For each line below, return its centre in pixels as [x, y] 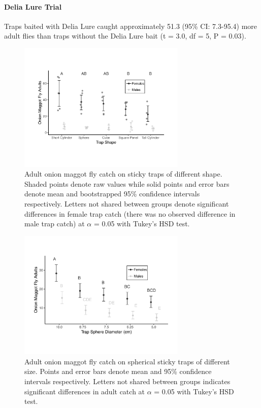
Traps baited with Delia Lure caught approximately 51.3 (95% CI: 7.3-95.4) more [131, 26]
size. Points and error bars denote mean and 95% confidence [118, 371]
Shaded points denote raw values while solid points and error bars [127, 183]
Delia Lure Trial [33, 6]
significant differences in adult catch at [85, 391]
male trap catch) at [55, 224]
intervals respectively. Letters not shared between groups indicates [127, 381]
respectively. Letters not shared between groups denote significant [127, 203]
